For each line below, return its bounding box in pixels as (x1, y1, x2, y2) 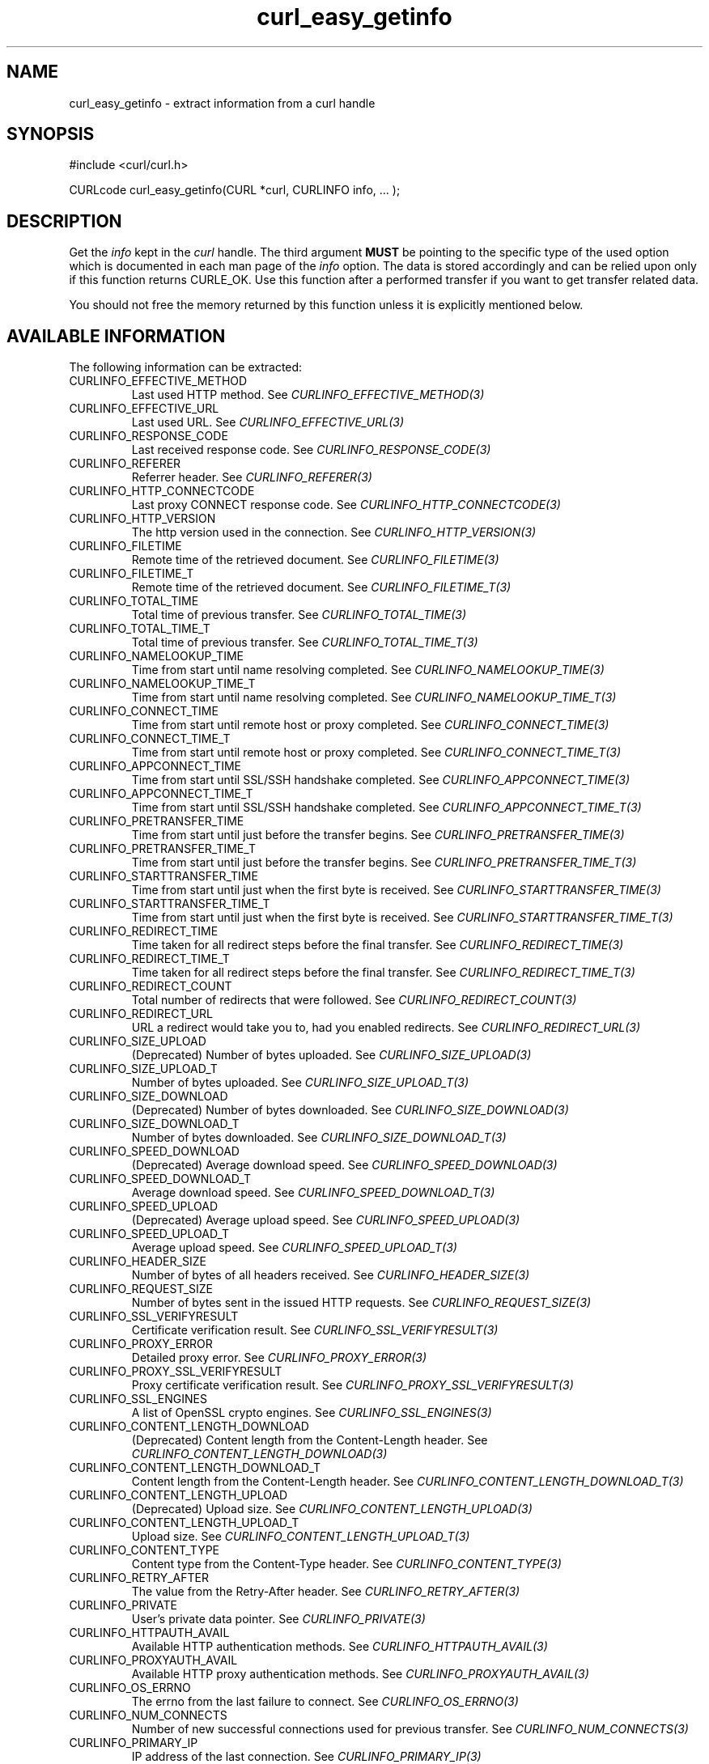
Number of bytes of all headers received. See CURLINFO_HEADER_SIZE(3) (131, 1268, 530, 1283)
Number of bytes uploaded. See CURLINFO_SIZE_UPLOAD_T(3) (131, 1075, 469, 1090)
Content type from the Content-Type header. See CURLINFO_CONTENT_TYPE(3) (131, 1557, 562, 1571)
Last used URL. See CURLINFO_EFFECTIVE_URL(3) (131, 415, 405, 430)
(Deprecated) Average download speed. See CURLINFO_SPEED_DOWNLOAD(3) (131, 1158, 558, 1172)
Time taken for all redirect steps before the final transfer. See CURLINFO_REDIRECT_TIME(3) (131, 938, 624, 952)
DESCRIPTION (6, 210, 122, 231)
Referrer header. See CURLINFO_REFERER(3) (131, 470, 372, 485)
